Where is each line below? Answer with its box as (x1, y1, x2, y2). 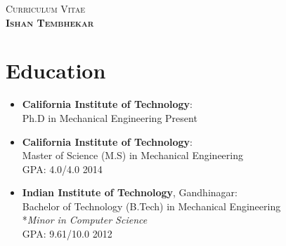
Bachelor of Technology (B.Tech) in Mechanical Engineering (22, 198, 281, 213)
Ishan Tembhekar (6, 15, 94, 29)
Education (6, 56, 106, 85)
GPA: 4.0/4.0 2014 (22, 161, 103, 176)
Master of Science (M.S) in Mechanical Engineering (22, 148, 243, 163)
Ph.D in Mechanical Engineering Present (22, 110, 197, 125)
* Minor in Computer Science (22, 212, 148, 227)
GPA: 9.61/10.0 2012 (22, 226, 112, 241)
